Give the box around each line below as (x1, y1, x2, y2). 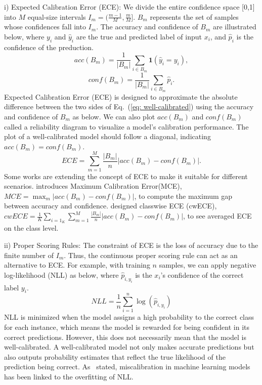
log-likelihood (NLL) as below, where (4, 269, 119, 280)
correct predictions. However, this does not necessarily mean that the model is (4, 331, 246, 342)
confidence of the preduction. (4, 41, 94, 52)
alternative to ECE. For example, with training (4, 260, 150, 270)
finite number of (4, 249, 54, 260)
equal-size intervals (27, 11, 86, 22)
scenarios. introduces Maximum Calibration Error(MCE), (4, 181, 182, 191)
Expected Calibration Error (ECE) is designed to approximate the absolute (4, 91, 238, 102)
